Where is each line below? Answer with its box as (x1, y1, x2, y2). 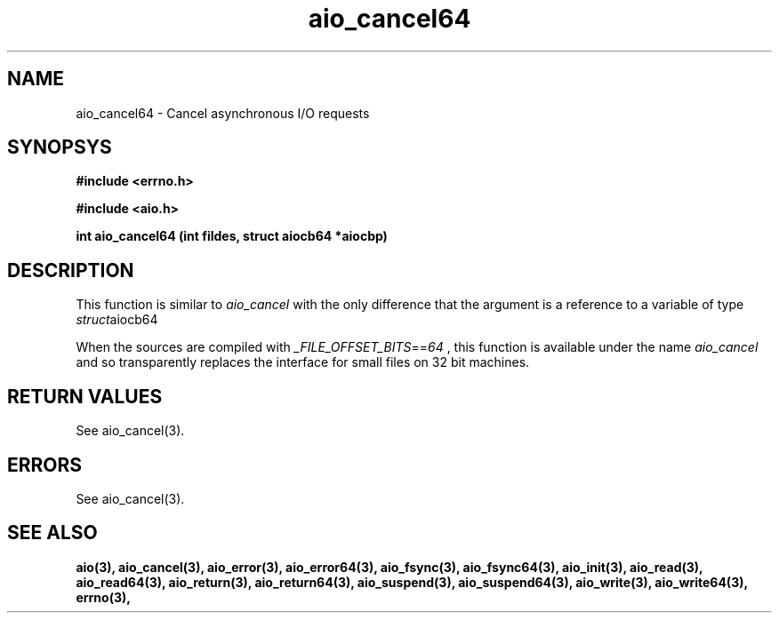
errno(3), (76, 589, 131, 605)
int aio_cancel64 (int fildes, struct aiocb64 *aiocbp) (76, 228, 388, 244)
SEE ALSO (7, 521, 98, 544)
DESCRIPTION (7, 258, 134, 282)
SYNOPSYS (7, 136, 112, 159)
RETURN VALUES (7, 385, 163, 408)
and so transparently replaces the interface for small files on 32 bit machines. (76, 354, 530, 370)
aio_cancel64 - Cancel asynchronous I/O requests (76, 105, 370, 121)
